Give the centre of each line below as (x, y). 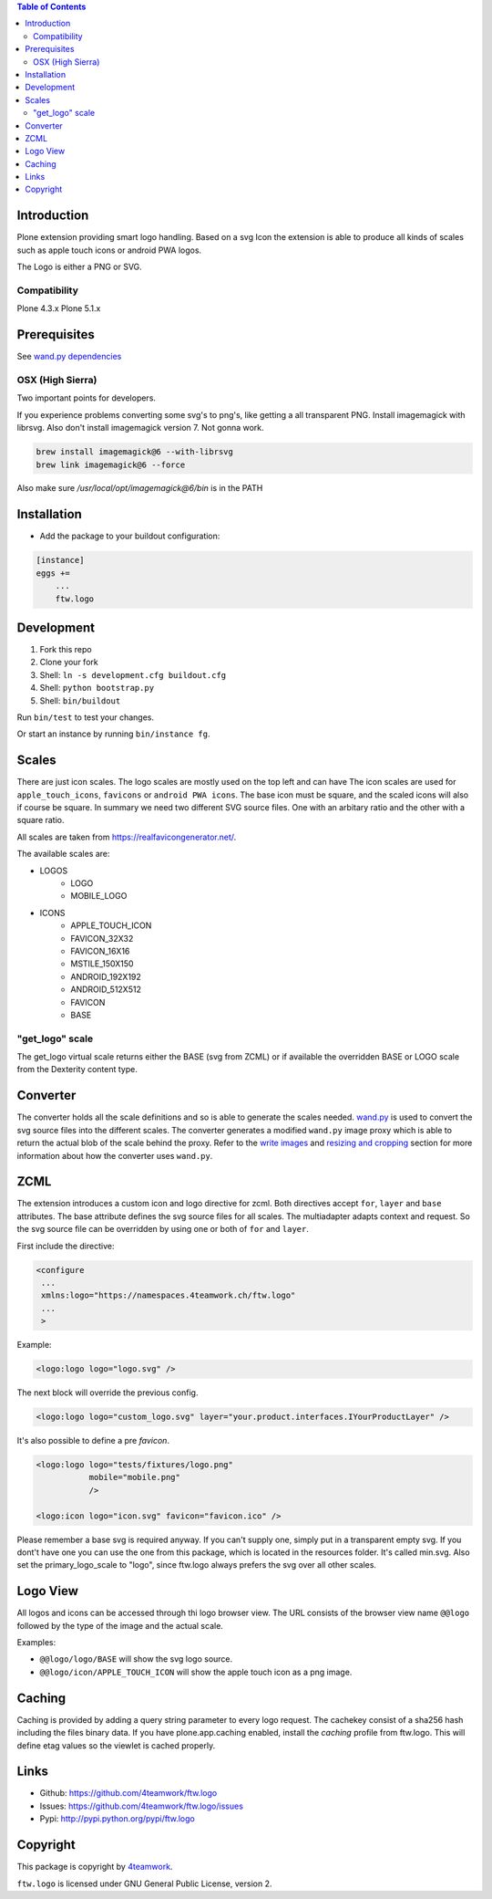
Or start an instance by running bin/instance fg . (113, 734)
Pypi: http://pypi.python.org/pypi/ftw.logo (117, 1819)
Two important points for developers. (87, 398)
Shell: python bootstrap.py (97, 688)
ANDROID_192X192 (106, 976)
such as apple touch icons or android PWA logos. (109, 250)
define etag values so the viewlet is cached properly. (116, 1745)
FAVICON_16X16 (100, 951)
